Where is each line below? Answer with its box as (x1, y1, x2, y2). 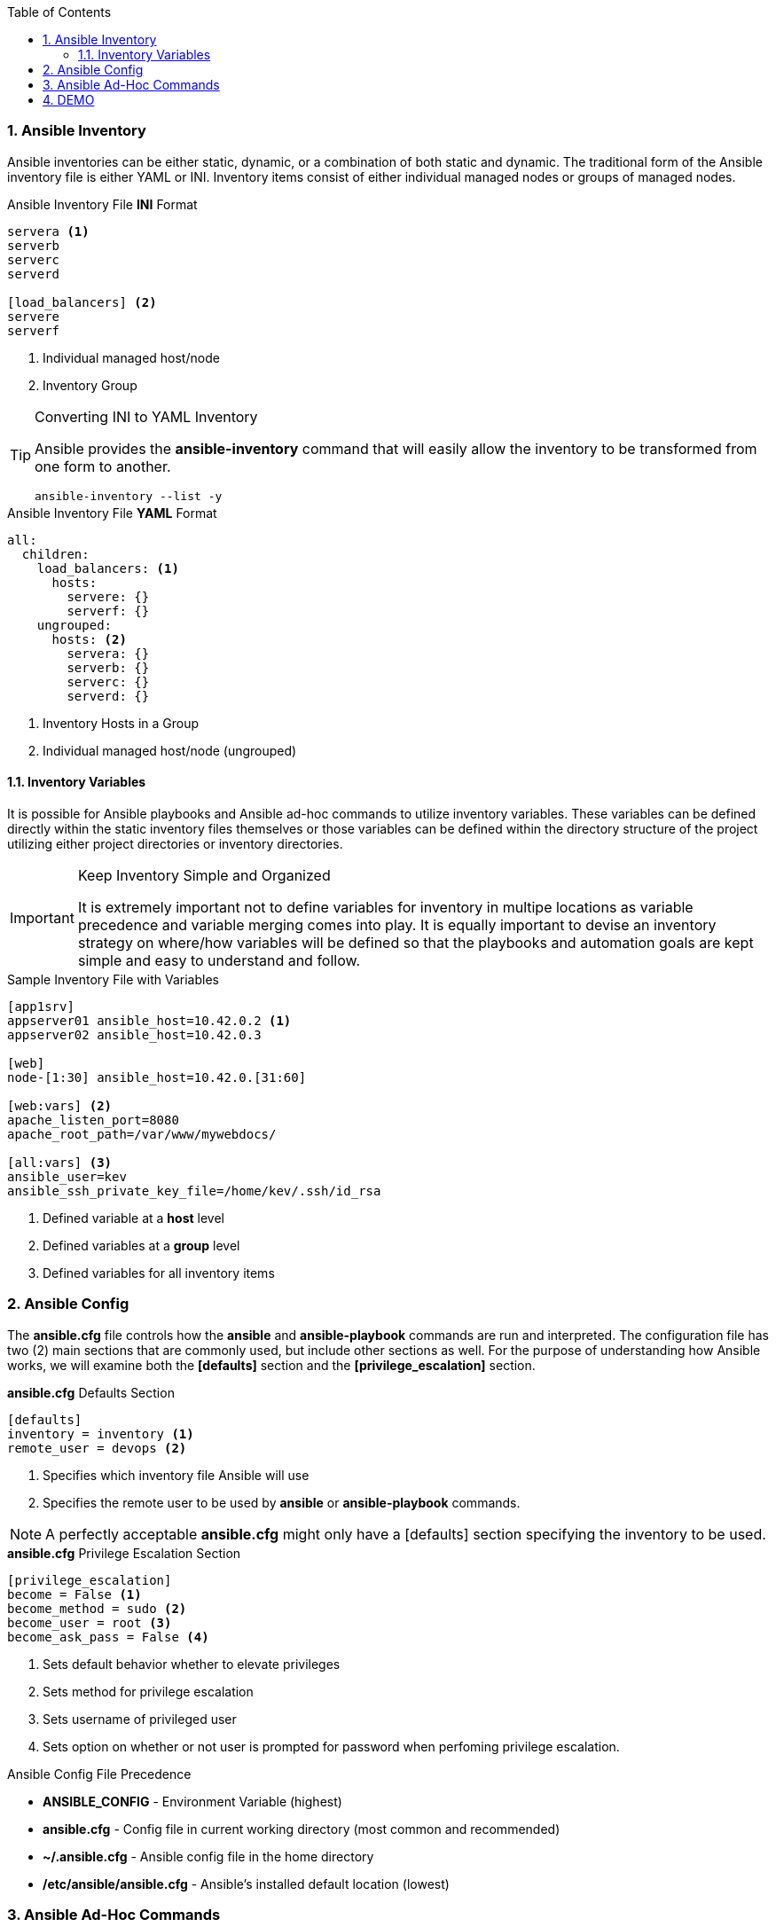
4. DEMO (43, 92, 95, 107)
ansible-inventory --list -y (35, 489, 223, 503)
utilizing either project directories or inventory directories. (7, 835, 343, 851)
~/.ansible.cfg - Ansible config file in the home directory (43, 1848, 374, 1864)
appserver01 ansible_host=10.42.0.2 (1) (7, 1013, 292, 1028)
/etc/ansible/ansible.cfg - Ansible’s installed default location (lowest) (43, 1876, 450, 1892)
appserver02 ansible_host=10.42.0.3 (7, 1027, 262, 1042)
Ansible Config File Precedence (7, 1766, 192, 1782)
